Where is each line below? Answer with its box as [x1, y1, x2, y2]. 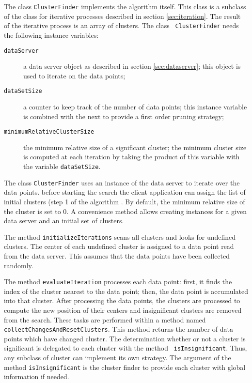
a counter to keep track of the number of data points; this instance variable [23, 102, 247, 111]
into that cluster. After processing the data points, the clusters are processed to [4, 295, 240, 306]
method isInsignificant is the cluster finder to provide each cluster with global [4, 362, 246, 372]
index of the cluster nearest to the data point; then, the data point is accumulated [4, 286, 248, 296]
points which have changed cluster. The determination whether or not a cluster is [4, 333, 246, 343]
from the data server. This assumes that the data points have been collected [4, 250, 230, 260]
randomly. [4, 260, 33, 270]
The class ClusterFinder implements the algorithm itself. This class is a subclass [4, 1, 246, 11]
